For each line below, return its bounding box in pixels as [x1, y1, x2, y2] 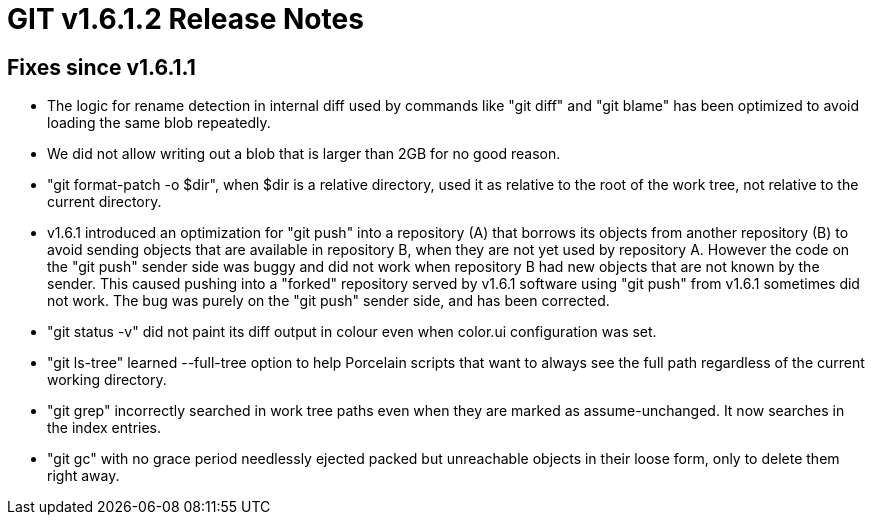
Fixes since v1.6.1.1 [7, 54, 196, 80]
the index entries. [47, 419, 162, 437]
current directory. [47, 193, 162, 211]
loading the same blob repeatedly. [47, 114, 271, 132]
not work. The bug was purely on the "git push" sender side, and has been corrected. [47, 292, 610, 310]
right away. [47, 467, 120, 485]
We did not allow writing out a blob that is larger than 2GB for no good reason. [47, 145, 561, 163]
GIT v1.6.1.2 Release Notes [7, 2, 364, 36]
